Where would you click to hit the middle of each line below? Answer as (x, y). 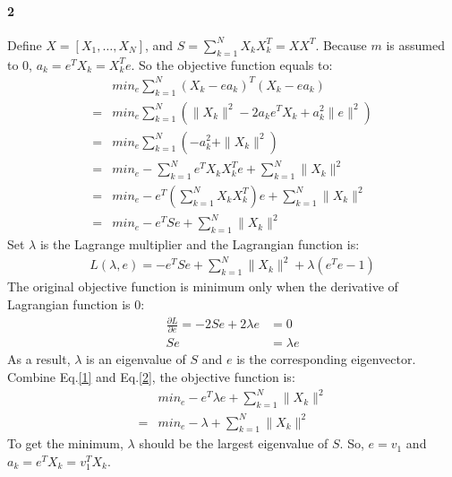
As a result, (39, 359)
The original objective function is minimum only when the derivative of (203, 286)
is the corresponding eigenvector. (326, 359)
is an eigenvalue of (136, 359)
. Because (341, 44)
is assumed (415, 44)
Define (25, 44)
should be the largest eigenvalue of (234, 443)
